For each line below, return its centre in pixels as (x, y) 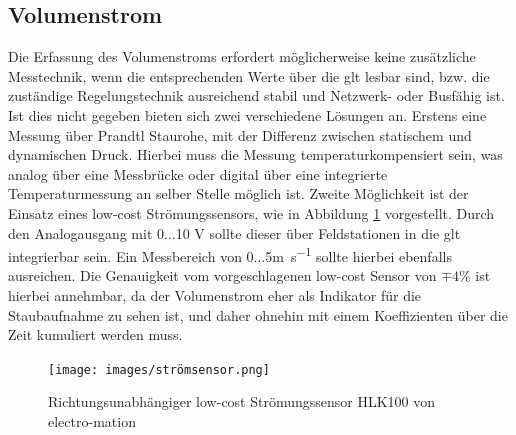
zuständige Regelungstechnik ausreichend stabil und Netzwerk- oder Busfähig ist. (256, 95)
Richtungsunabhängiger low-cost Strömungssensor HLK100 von (242, 401)
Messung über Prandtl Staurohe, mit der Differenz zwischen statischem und (240, 134)
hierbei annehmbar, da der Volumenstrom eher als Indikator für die (215, 294)
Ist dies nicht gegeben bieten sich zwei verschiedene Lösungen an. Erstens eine (247, 114)
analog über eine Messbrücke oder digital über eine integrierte (198, 173)
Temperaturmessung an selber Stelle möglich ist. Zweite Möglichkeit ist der (238, 193)
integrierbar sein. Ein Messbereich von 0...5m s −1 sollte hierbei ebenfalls (230, 254)
